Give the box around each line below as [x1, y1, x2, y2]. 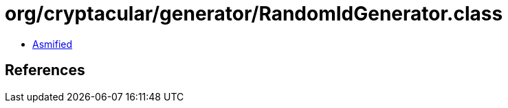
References [5, 62, 85, 79]
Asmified [32, 38, 73, 50]
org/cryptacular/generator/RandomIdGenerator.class [5, 2, 503, 25]
